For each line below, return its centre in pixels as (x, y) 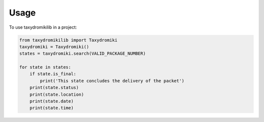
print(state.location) (57, 94)
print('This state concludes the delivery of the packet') (112, 81)
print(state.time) (52, 108)
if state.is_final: (53, 74)
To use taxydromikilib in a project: (43, 27)
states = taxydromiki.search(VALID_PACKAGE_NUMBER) (83, 54)
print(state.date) (52, 101)
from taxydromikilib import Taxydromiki (68, 40)
